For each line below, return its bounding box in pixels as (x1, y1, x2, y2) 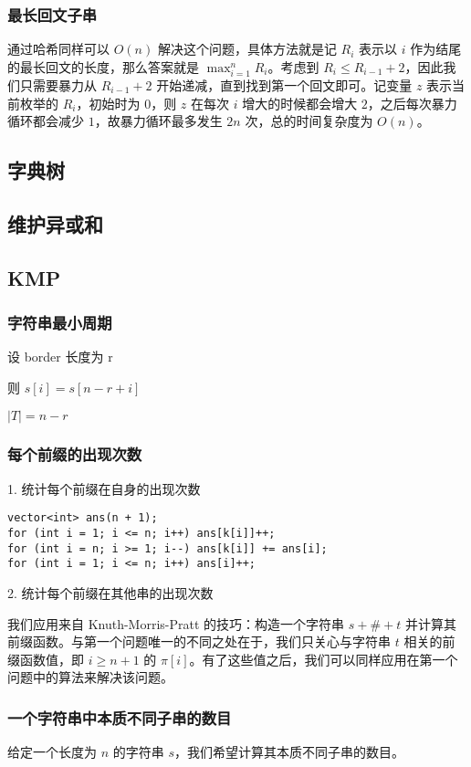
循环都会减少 (7, 111, 84, 131)
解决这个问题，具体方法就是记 (157, 39, 337, 58)
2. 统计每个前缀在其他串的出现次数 (7, 583, 214, 602)
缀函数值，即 (7, 649, 84, 668)
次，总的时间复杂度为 (245, 111, 373, 131)
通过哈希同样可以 (7, 39, 110, 58)
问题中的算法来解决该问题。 (7, 667, 173, 687)
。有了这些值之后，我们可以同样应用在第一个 (189, 649, 458, 668)
